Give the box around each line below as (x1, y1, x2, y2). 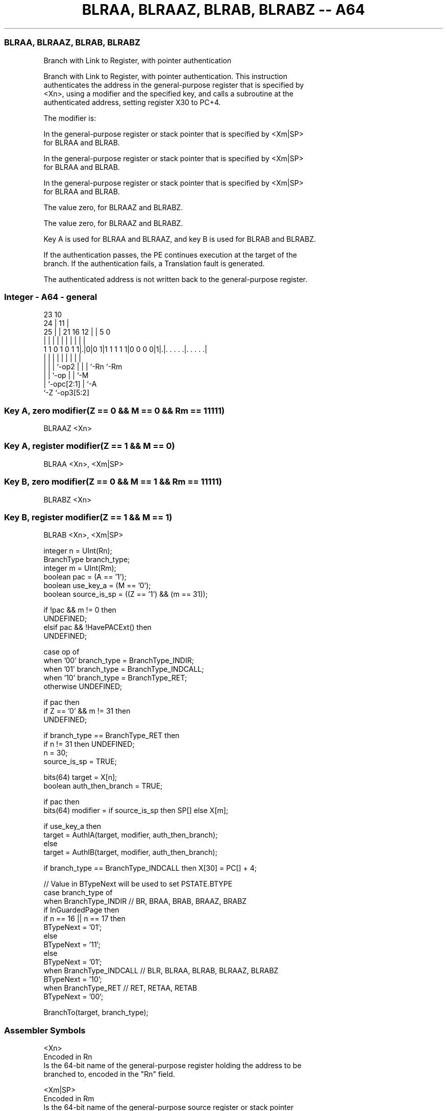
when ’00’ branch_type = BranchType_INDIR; (43, 656, 194, 665)
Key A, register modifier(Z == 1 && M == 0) (4, 441, 175, 451)
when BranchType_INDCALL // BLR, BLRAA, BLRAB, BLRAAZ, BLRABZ (43, 966, 279, 975)
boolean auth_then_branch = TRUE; (43, 781, 163, 791)
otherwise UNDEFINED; (43, 682, 122, 691)
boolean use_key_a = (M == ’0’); (43, 581, 151, 590)
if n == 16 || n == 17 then (43, 914, 126, 923)
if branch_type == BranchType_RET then (43, 731, 180, 740)
